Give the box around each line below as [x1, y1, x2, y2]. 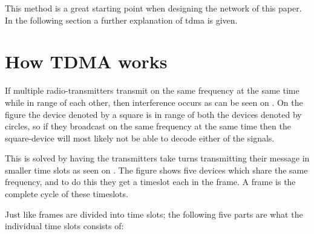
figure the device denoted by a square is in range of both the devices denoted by [5, 108, 302, 120]
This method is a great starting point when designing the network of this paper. [5, 2, 302, 14]
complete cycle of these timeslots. [5, 187, 128, 200]
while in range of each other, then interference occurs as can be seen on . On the [5, 96, 303, 108]
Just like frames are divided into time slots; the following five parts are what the [5, 207, 303, 220]
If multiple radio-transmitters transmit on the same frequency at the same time [5, 84, 299, 97]
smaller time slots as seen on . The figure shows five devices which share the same [5, 163, 308, 176]
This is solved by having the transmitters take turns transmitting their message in [5, 152, 310, 164]
